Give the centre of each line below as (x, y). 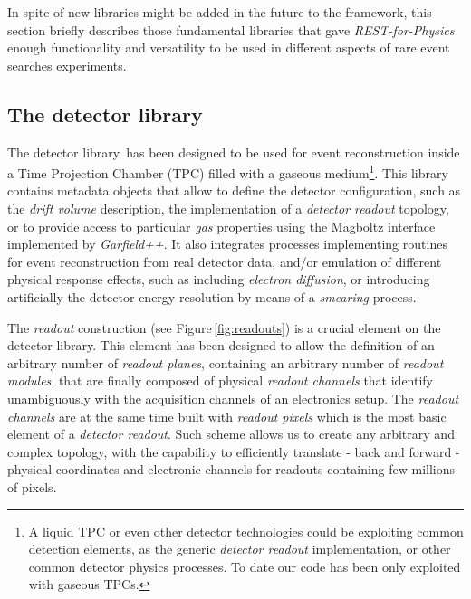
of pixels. (32, 486)
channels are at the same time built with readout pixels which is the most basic (227, 416)
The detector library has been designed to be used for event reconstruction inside (234, 152)
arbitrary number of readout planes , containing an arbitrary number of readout (226, 362)
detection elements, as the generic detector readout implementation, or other (240, 549)
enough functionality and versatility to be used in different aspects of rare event (229, 48)
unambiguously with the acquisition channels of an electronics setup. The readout (233, 398)
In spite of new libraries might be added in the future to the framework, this (220, 12)
